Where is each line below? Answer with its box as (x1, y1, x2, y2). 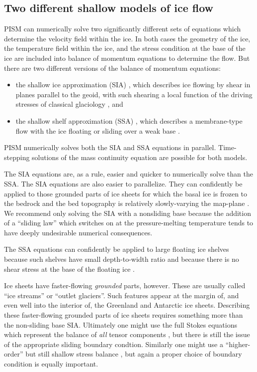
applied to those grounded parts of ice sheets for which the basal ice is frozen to (4, 188, 248, 198)
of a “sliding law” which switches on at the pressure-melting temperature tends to (4, 217, 254, 228)
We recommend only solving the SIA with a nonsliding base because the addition (4, 207, 251, 218)
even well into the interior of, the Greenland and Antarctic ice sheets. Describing (4, 300, 250, 310)
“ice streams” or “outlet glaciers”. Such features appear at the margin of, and (4, 290, 239, 300)
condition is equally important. (4, 359, 98, 369)
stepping (4, 152, 30, 162)
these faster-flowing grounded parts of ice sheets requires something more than (4, 310, 243, 320)
